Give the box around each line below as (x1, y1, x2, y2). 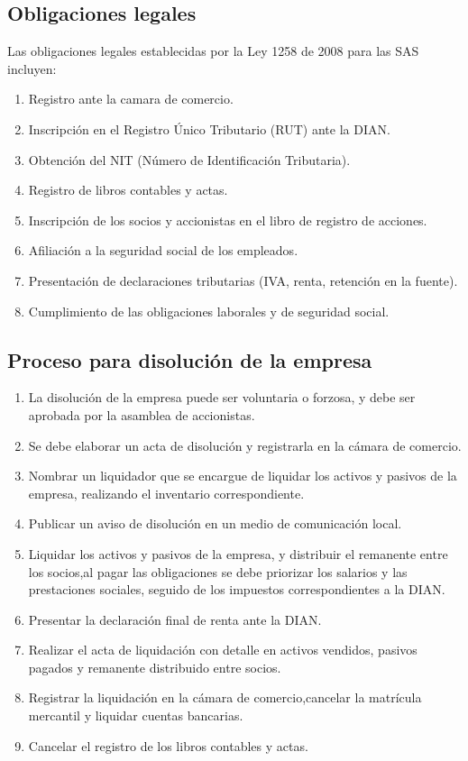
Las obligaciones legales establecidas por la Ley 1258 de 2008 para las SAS (7, 41, 419, 60)
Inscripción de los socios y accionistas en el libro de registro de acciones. (28, 210, 427, 229)
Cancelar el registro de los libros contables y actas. (28, 736, 308, 755)
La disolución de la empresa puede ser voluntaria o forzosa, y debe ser (28, 388, 416, 407)
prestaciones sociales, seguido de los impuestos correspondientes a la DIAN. (28, 580, 445, 599)
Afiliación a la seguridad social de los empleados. (28, 241, 298, 260)
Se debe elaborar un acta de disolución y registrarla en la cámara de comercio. (28, 436, 462, 454)
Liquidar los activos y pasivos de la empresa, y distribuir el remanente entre (28, 544, 448, 563)
